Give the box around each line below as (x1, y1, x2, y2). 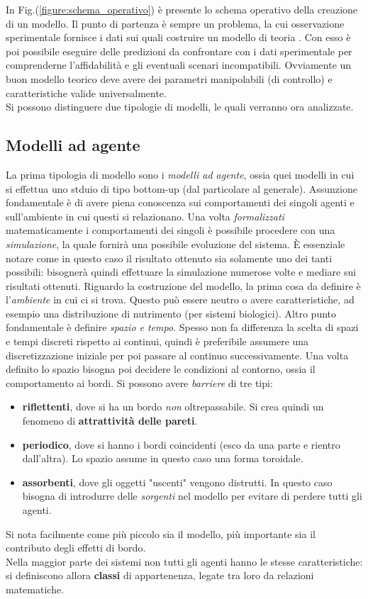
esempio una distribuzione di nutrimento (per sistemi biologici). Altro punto (6, 306, 337, 320)
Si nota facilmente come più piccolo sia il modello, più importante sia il (6, 526, 316, 541)
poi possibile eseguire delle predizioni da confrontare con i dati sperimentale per (6, 43, 352, 58)
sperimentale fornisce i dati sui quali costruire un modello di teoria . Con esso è (6, 30, 351, 45)
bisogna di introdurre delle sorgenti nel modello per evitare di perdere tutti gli (22, 488, 362, 503)
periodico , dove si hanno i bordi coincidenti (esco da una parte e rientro (22, 437, 340, 452)
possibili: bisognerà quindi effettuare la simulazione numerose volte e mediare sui (6, 264, 357, 279)
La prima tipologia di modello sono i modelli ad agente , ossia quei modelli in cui (6, 167, 355, 181)
